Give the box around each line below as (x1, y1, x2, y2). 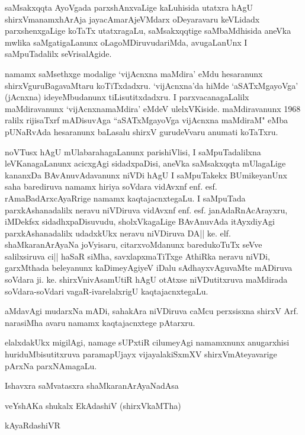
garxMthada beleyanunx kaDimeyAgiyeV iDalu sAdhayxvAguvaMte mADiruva (5, 261, 293, 274)
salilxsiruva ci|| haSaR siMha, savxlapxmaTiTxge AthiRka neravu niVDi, (5, 250, 270, 262)
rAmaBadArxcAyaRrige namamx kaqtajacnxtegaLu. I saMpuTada (5, 191, 246, 204)
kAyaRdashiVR (5, 419, 60, 431)
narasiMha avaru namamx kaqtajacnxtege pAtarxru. (5, 316, 195, 328)
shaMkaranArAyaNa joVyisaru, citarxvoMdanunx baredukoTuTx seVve (5, 238, 262, 251)
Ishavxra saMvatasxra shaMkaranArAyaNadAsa (5, 379, 179, 392)
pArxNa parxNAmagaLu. (5, 359, 97, 372)
